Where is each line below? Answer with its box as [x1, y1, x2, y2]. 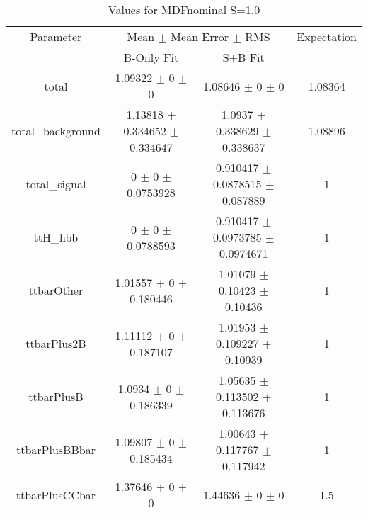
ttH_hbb [33, 229, 79, 245]
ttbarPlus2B [25, 335, 86, 351]
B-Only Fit [123, 49, 179, 65]
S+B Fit [222, 49, 265, 65]
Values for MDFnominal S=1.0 [108, 1, 260, 18]
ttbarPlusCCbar [16, 486, 96, 503]
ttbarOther [28, 282, 84, 298]
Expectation [297, 28, 357, 45]
